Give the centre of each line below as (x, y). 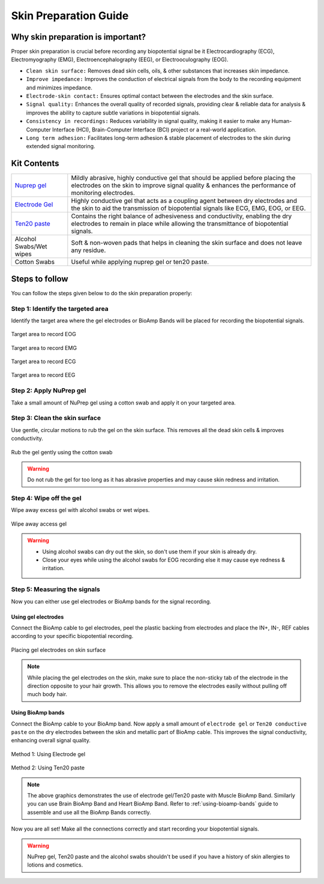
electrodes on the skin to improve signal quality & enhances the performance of (184, 185)
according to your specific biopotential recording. (72, 636)
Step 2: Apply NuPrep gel (49, 391)
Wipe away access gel (39, 524)
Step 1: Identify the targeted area (60, 308)
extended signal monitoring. (61, 146)
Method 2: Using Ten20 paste (48, 768)
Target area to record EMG (44, 347)
